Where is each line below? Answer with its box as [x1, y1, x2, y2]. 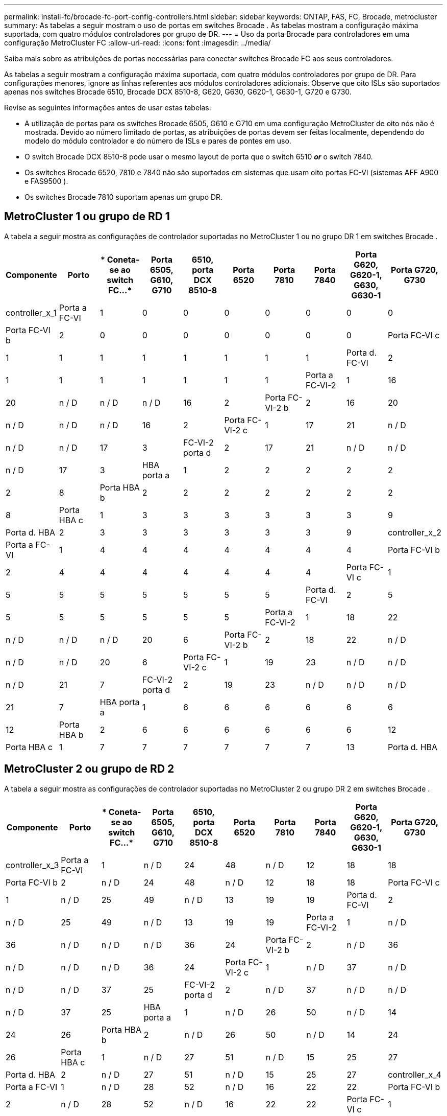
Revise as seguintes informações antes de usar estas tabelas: [4, 103, 211, 112]
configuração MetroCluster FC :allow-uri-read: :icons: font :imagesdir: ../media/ [4, 38, 271, 47]
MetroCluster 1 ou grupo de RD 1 [4, 210, 170, 223]
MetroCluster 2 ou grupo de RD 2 [4, 762, 175, 776]
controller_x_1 [6, 307, 57, 318]
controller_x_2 [387, 527, 441, 538]
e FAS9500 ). [24, 177, 68, 185]
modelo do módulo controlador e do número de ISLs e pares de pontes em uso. [24, 136, 291, 145]
